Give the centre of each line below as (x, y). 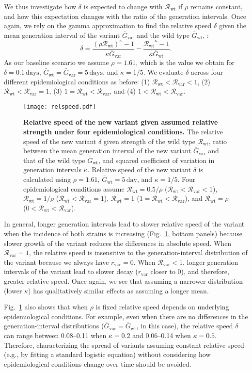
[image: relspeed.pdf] (60, 106)
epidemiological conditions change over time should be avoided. (98, 364)
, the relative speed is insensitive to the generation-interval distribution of (138, 252)
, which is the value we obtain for (185, 62)
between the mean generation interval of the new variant (107, 151)
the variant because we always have (56, 262)
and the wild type (163, 35)
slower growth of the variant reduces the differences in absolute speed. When (118, 243)
